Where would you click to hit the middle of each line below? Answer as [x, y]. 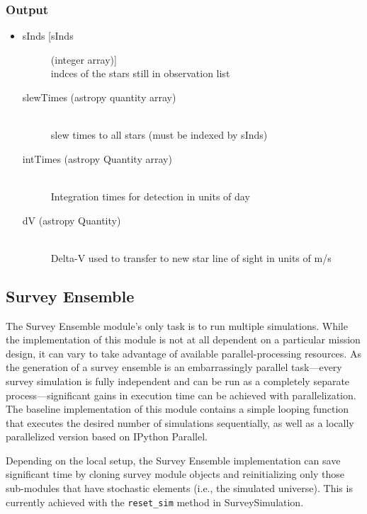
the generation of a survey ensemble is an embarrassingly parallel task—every [174, 367]
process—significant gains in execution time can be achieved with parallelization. [181, 395]
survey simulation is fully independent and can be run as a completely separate [178, 381]
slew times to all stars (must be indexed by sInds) [159, 135]
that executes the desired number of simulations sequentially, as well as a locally [180, 422]
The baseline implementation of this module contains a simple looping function [177, 409]
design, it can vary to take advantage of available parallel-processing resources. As [183, 353]
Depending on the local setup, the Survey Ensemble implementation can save [173, 460]
